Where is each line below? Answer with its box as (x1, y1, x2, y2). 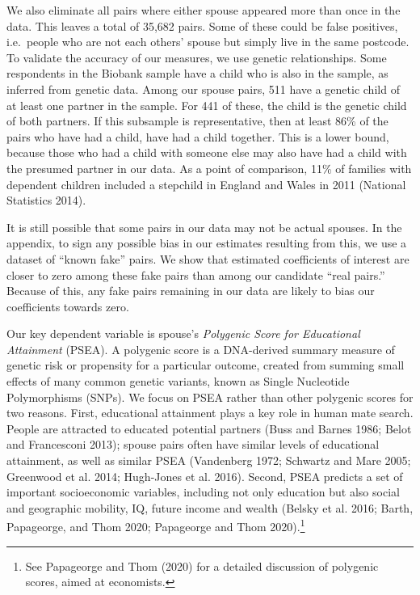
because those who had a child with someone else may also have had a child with (6, 144, 407, 161)
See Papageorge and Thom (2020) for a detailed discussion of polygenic (25, 557, 379, 574)
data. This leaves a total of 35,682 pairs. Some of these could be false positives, (6, 17, 398, 34)
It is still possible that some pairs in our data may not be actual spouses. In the (6, 218, 402, 235)
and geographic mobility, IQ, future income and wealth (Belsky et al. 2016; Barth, (6, 499, 414, 516)
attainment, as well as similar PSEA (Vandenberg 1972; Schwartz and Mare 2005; (6, 452, 411, 469)
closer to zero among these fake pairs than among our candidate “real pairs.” (6, 266, 385, 283)
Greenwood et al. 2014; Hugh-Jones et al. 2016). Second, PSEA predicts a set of (6, 467, 403, 484)
